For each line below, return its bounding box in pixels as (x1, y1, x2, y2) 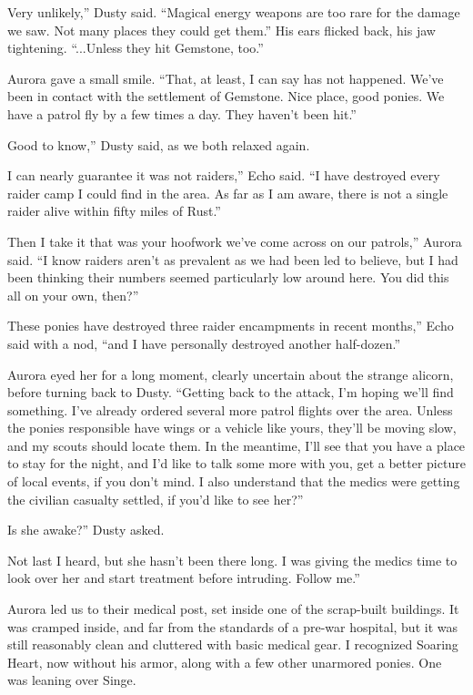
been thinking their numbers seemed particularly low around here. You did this (7, 268, 449, 287)
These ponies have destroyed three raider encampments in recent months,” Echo (7, 316, 454, 335)
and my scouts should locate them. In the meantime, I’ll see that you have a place (7, 435, 466, 455)
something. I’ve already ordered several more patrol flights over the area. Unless (7, 400, 453, 419)
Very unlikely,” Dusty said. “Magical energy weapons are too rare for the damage (7, 3, 460, 21)
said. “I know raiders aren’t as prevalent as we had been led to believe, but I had (7, 250, 458, 269)
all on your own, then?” (7, 285, 139, 304)
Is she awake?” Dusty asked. (7, 520, 165, 539)
